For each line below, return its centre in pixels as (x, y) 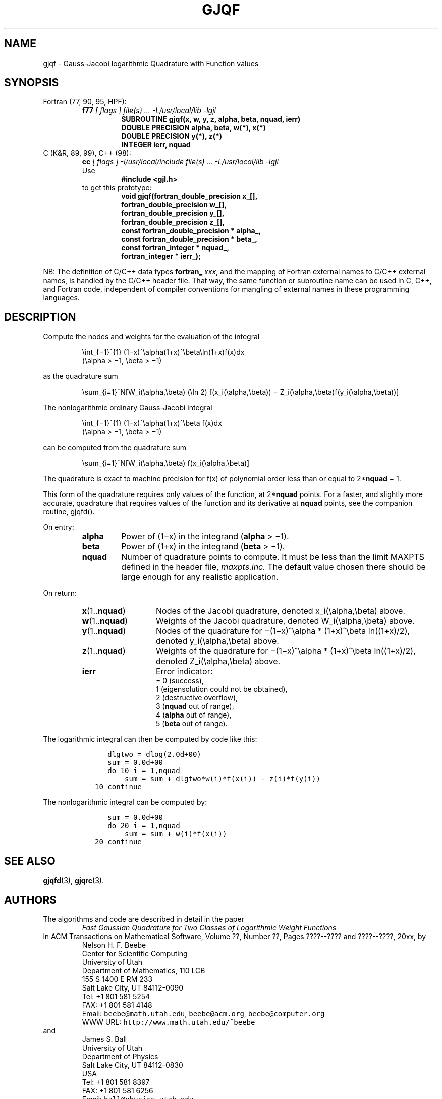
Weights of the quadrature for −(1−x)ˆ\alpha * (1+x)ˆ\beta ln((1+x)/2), (286, 651)
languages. (61, 298)
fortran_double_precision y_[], (173, 213)
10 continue (118, 787)
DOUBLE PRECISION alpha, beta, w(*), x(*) (194, 128)
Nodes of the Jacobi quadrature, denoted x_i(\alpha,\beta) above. (281, 611)
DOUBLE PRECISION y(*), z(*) (172, 136)
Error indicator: (184, 671)
